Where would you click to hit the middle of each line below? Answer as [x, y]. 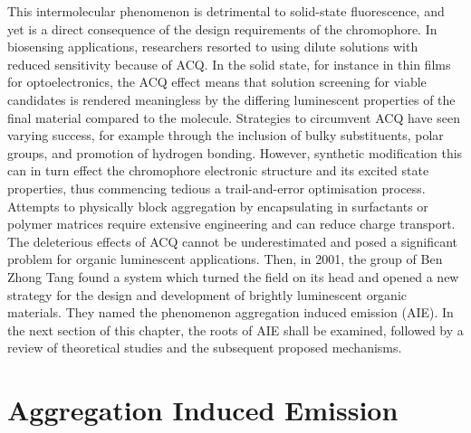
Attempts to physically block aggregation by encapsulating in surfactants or [218, 206]
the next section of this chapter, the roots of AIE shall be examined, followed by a [235, 329]
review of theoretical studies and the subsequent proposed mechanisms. [205, 348]
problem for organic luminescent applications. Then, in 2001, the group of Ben [225, 259]
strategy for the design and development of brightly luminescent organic [207, 294]
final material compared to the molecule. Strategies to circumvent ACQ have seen [234, 117]
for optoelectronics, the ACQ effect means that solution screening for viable [217, 82]
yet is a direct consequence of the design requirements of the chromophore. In [222, 28]
